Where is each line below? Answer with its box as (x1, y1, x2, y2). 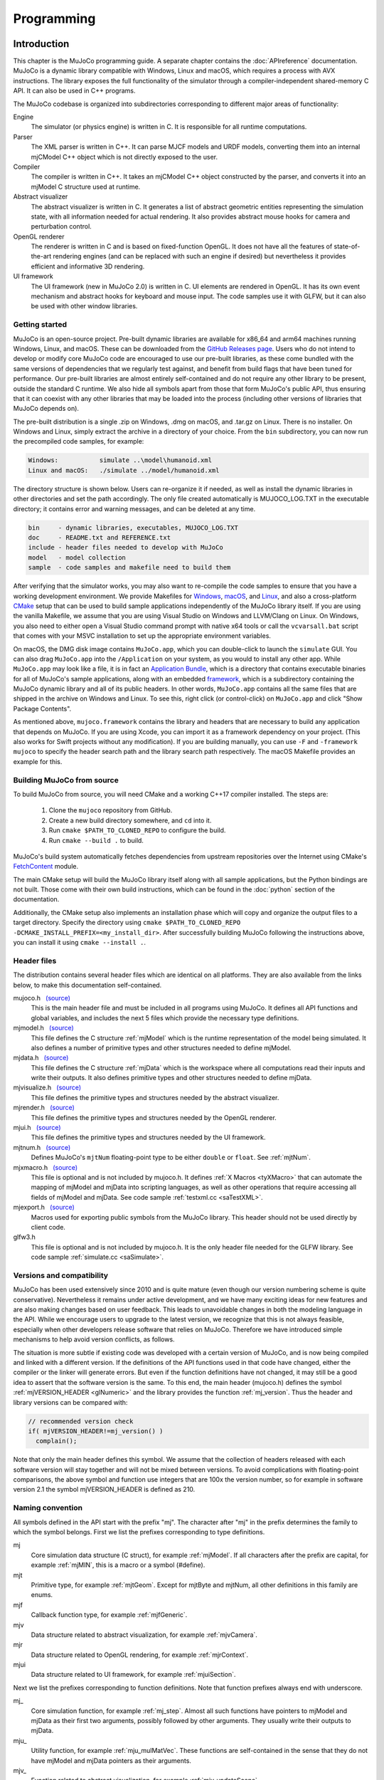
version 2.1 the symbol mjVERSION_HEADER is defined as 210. (13, 1485, 196, 1494)
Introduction (13, 38, 70, 50)
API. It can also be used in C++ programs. (13, 86, 136, 95)
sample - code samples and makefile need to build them (28, 563, 231, 572)
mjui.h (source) (13, 1124, 61, 1132)
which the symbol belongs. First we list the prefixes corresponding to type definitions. (13, 1527, 265, 1536)
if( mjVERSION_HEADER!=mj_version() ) (28, 1427, 164, 1435)
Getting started (13, 320, 68, 330)
